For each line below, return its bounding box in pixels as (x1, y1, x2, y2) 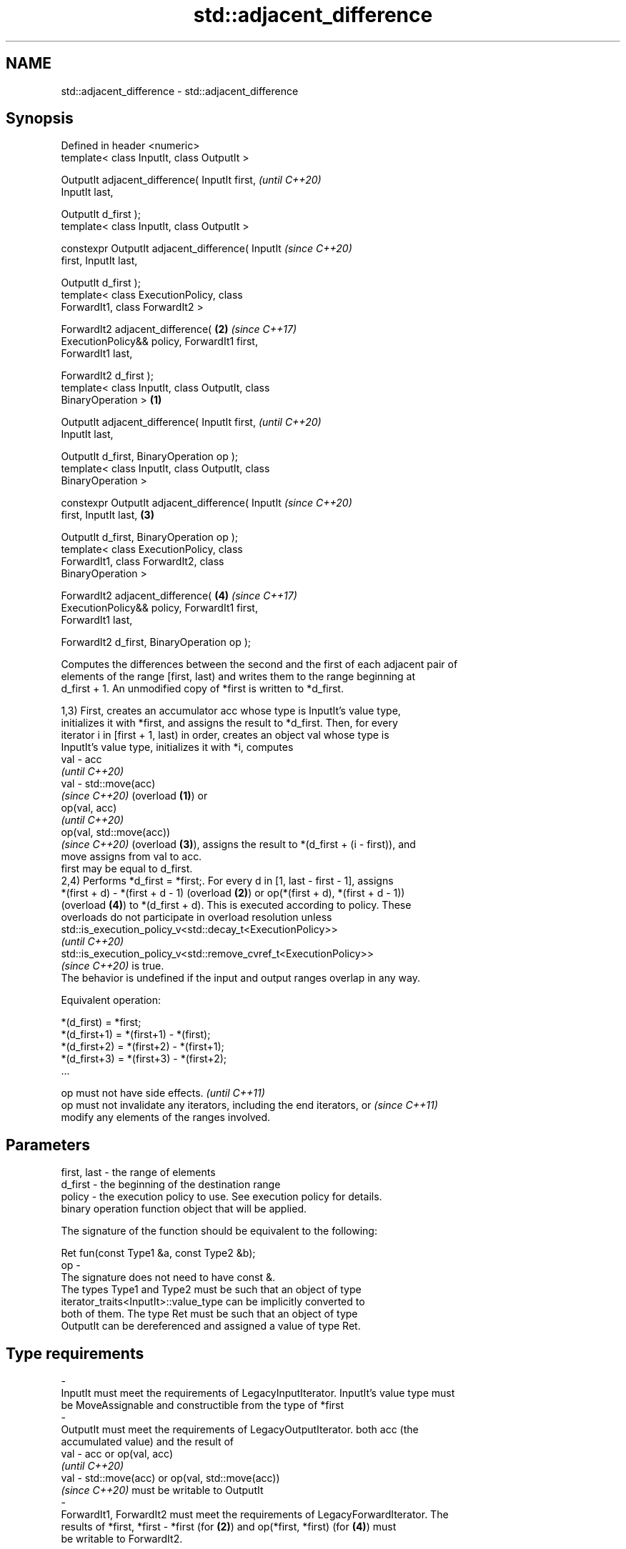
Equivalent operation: (61, 994, 161, 1007)
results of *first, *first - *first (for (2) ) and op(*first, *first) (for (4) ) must (61, 1520, 397, 1533)
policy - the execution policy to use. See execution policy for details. (61, 1190, 382, 1203)
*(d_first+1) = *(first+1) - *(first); (61, 1028, 211, 1041)
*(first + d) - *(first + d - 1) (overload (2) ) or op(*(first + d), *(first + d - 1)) (61, 887, 405, 900)
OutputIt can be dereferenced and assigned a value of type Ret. (61, 1320, 361, 1333)
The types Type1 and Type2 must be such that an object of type (61, 1283, 362, 1296)
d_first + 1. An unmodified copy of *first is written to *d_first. (61, 682, 344, 695)
